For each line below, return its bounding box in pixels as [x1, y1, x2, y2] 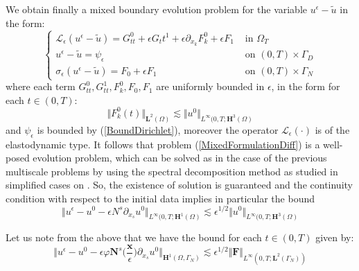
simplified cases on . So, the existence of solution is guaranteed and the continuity [6, 177, 353, 192]
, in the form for [271, 79, 340, 94]
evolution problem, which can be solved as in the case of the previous [33, 150, 327, 165]
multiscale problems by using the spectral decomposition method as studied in [6, 164, 338, 178]
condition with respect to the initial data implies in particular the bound [6, 191, 315, 205]
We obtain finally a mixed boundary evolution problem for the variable [6, 2, 308, 16]
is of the [315, 122, 350, 137]
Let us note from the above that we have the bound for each [6, 230, 262, 245]
